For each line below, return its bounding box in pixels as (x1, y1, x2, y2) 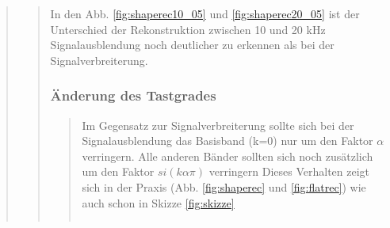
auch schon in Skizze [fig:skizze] (82, 194, 235, 211)
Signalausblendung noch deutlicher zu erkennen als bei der (50, 36, 335, 53)
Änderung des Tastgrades (50, 85, 216, 105)
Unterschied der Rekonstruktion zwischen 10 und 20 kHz (50, 21, 326, 37)
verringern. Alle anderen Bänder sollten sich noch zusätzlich (82, 147, 373, 164)
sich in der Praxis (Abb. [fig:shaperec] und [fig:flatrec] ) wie (82, 178, 366, 195)
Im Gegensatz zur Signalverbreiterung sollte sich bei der (82, 116, 354, 133)
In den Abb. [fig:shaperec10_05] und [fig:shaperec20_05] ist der (50, 6, 360, 21)
